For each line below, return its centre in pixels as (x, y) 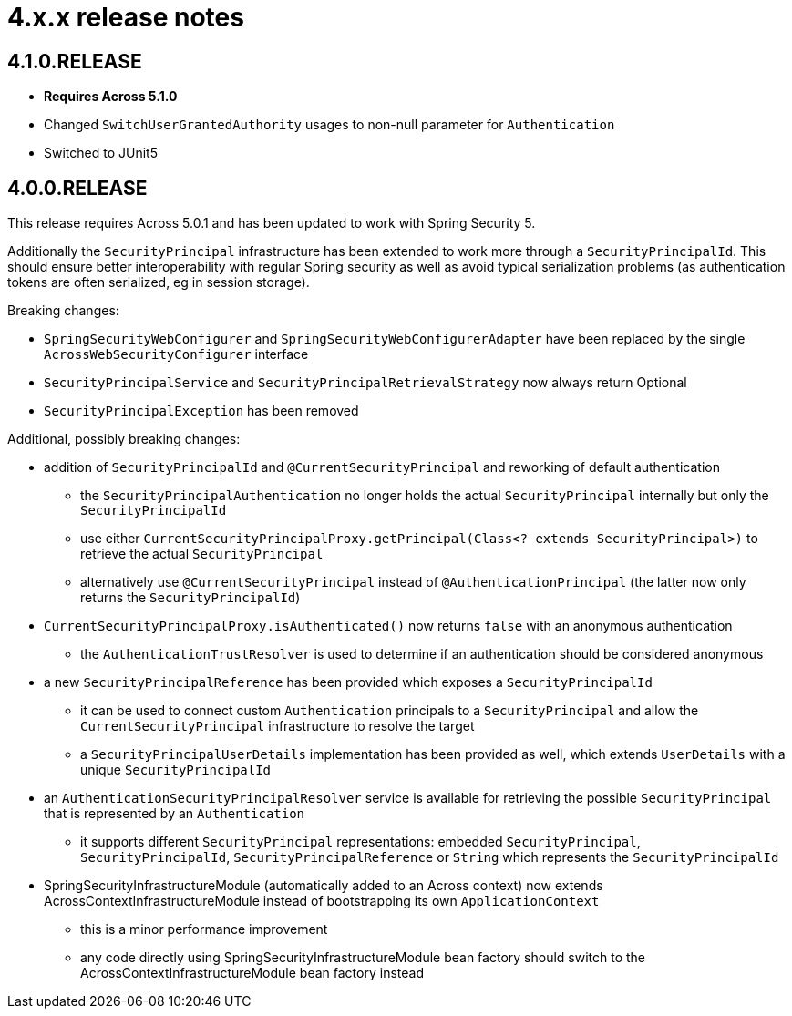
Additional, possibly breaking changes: (124, 439)
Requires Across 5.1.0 (111, 97)
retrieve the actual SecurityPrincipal (202, 554)
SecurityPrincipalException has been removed (201, 411)
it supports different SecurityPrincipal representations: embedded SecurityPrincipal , (360, 842)
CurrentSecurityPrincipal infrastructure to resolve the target (278, 726)
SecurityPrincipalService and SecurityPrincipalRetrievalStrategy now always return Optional (365, 383)
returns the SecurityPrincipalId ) (190, 598)
